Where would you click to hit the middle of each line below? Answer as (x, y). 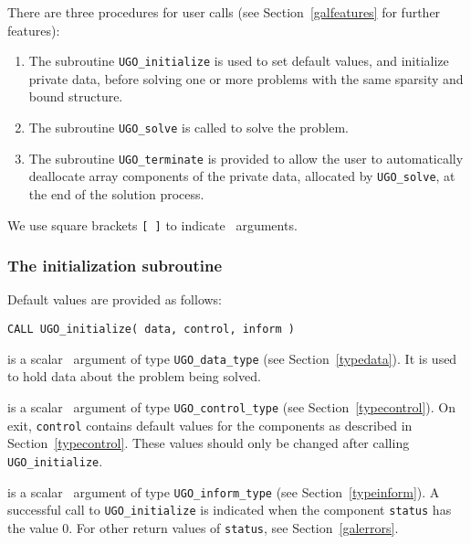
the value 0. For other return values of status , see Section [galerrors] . (203, 527)
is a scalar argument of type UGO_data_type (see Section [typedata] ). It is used (232, 358)
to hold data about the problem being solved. (134, 376)
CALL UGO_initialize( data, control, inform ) (151, 330)
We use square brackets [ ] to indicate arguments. (152, 224)
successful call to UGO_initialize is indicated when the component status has (230, 510)
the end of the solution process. (116, 194)
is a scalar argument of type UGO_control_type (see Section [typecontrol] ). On (231, 406)
